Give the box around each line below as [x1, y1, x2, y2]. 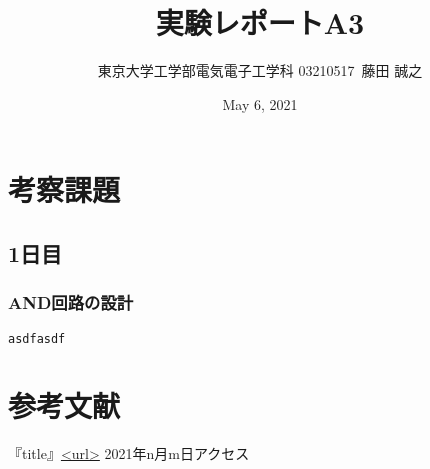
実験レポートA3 [155, 2, 365, 43]
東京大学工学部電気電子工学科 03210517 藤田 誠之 [97, 60, 423, 81]
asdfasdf [8, 331, 66, 346]
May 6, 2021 [222, 93, 298, 114]
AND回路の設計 [8, 290, 134, 315]
